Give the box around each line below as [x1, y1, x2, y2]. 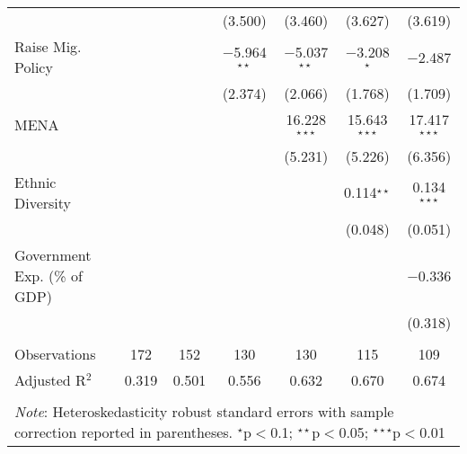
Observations [14, 343, 96, 364]
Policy [14, 57, 53, 77]
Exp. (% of [14, 264, 83, 286]
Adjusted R [14, 369, 86, 390]
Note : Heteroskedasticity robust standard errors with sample [14, 400, 394, 422]
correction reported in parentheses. [14, 421, 233, 442]
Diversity [14, 191, 72, 213]
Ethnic [14, 171, 57, 192]
